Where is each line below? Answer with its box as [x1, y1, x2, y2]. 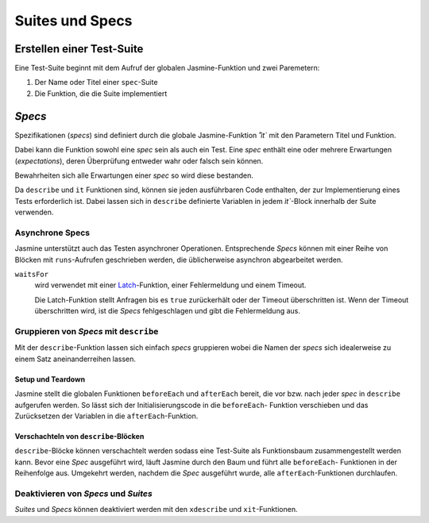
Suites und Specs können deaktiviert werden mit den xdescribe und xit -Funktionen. [14, 505, 298, 514]
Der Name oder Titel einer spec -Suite [34, 78, 158, 87]
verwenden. [14, 207, 54, 217]
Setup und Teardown [14, 374, 86, 384]
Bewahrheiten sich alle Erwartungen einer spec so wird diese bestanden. [14, 171, 254, 180]
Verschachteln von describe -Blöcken [14, 431, 145, 440]
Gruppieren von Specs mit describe [14, 325, 159, 336]
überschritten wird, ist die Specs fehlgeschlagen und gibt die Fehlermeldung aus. [34, 306, 301, 316]
